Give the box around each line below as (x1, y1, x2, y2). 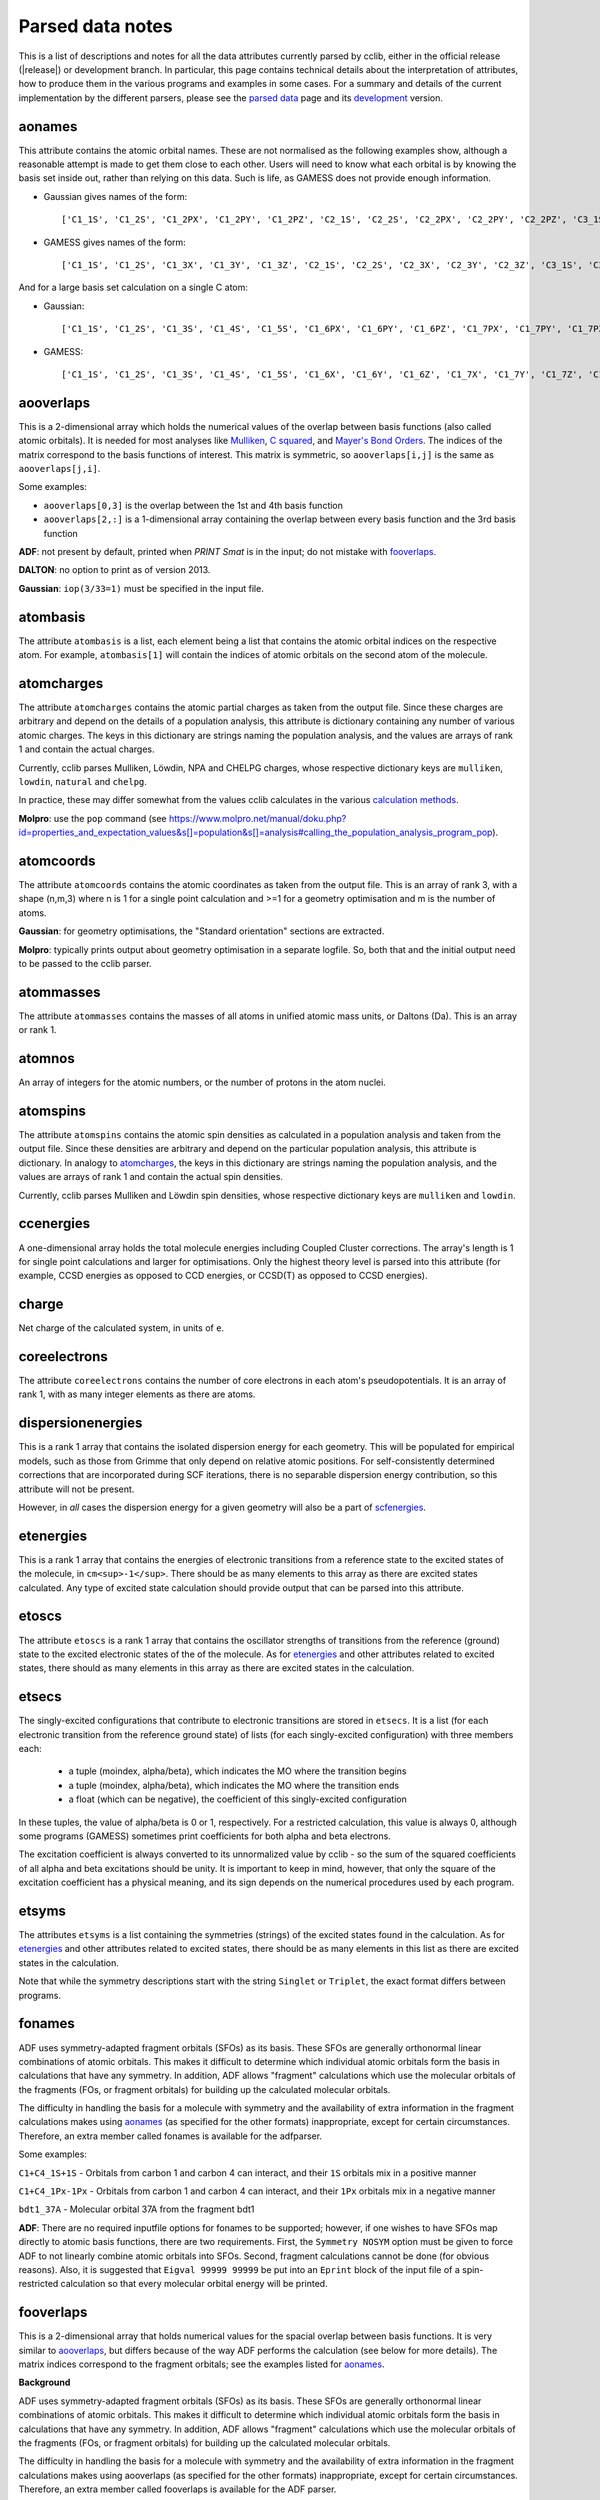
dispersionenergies (18, 1415, 143, 1432)
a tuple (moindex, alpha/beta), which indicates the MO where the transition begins (68, 1765, 407, 1777)
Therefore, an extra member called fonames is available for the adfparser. (18, 2130, 323, 2142)
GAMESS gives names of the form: (43, 236, 187, 248)
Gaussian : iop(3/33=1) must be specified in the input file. (18, 582, 264, 594)
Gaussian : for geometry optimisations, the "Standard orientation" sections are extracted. (18, 925, 385, 937)
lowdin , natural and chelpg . (18, 775, 147, 787)
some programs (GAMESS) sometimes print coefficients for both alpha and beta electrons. (18, 1830, 392, 1842)
